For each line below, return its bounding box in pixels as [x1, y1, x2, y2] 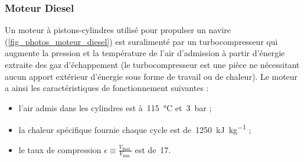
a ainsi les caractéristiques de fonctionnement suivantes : [5, 82, 209, 94]
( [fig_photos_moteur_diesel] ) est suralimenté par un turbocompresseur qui [5, 35, 278, 47]
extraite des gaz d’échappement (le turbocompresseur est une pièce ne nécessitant [5, 59, 300, 70]
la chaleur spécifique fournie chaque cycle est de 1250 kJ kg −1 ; [18, 122, 251, 136]
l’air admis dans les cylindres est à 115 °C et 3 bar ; [18, 101, 212, 114]
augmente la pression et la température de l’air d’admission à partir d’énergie [5, 47, 285, 59]
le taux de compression [18, 143, 102, 155]
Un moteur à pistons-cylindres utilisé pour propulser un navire [5, 24, 231, 36]
